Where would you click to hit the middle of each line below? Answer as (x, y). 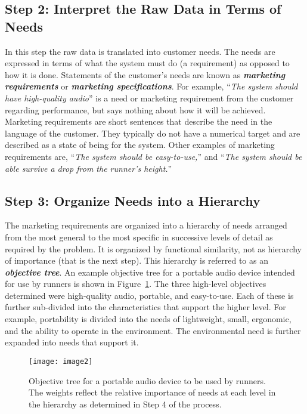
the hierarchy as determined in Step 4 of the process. (125, 404)
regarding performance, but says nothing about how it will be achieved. (135, 109)
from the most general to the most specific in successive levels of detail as (139, 237)
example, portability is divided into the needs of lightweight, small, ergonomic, (148, 319)
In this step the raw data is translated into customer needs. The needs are (140, 51)
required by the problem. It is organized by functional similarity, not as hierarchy (153, 248)
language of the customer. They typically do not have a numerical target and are (153, 133)
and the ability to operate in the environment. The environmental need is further (153, 330)
